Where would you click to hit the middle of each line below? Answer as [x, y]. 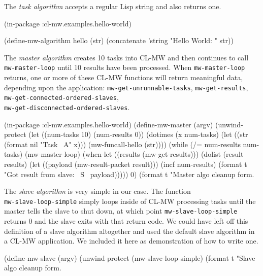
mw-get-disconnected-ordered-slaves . [67, 107]
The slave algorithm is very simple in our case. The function [97, 191]
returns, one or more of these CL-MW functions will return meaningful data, [124, 77]
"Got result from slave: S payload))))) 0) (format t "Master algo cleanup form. [129, 174]
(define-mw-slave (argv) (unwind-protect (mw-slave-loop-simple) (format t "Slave [130, 257]
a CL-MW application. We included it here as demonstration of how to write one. [131, 241]
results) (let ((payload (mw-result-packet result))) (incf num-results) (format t [126, 164]
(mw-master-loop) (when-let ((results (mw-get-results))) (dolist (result [134, 154]
